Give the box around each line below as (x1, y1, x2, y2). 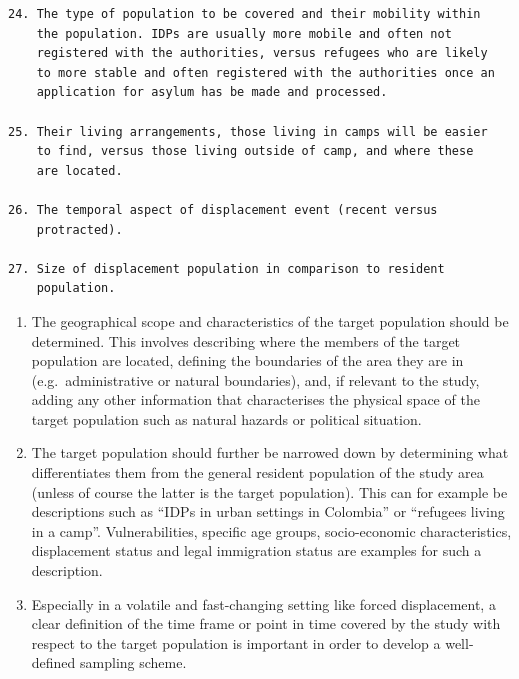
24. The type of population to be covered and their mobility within (8, 7, 481, 21)
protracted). (36, 222, 123, 237)
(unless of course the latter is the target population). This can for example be (31, 481, 508, 502)
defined (31, 652, 76, 673)
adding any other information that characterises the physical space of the (31, 389, 480, 410)
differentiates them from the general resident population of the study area (31, 462, 484, 483)
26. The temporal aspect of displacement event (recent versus (8, 202, 438, 217)
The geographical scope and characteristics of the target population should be (31, 310, 509, 331)
